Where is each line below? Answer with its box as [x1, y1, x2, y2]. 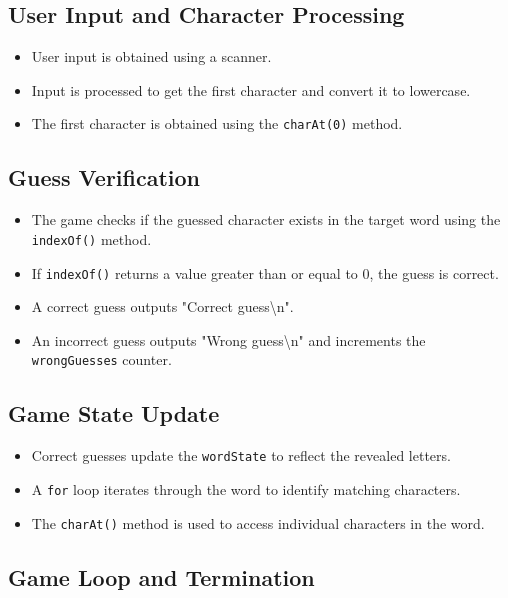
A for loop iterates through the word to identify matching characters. [31, 478, 461, 499]
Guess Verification [8, 162, 201, 193]
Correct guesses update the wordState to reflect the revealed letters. [31, 445, 451, 466]
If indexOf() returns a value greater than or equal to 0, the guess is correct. [31, 262, 499, 283]
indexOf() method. [31, 228, 152, 249]
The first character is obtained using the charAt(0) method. [31, 113, 403, 134]
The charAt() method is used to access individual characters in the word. [31, 512, 485, 533]
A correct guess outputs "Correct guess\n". [31, 296, 294, 317]
